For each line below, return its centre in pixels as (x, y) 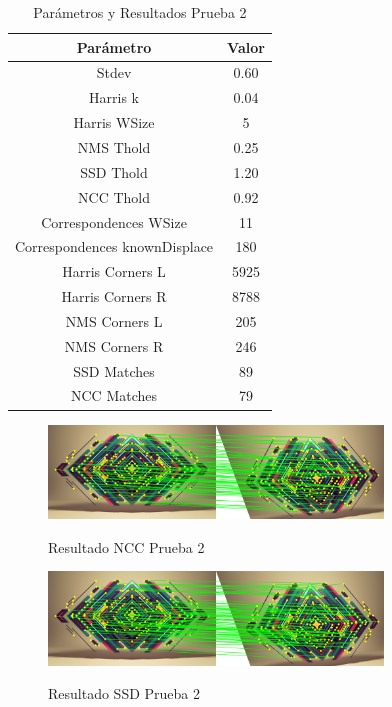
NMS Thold (114, 146)
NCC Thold (114, 196)
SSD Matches (114, 370)
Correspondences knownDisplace (114, 246)
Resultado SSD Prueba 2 (124, 693)
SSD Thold (114, 171)
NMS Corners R (114, 345)
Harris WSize (114, 122)
